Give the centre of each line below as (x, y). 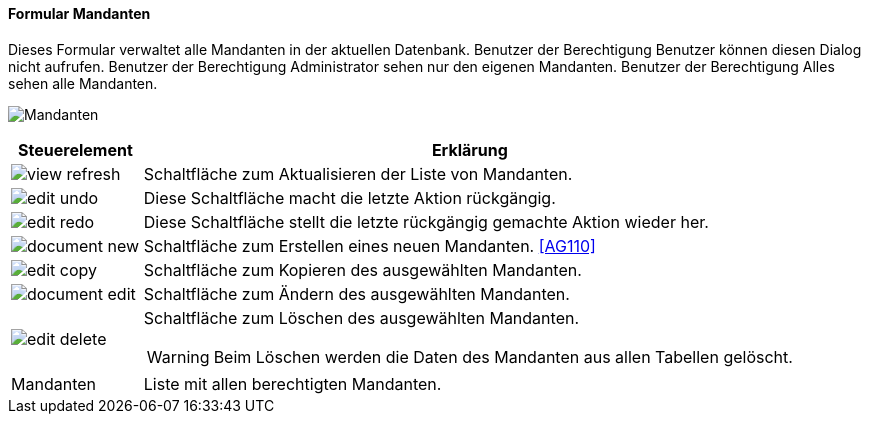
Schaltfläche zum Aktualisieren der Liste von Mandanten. (358, 173)
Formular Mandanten (79, 13)
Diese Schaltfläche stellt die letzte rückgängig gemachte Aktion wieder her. (426, 221)
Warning (178, 356)
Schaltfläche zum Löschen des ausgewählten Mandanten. (361, 317)
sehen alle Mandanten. (83, 83)
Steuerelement (75, 149)
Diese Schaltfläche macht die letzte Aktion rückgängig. (349, 197)
